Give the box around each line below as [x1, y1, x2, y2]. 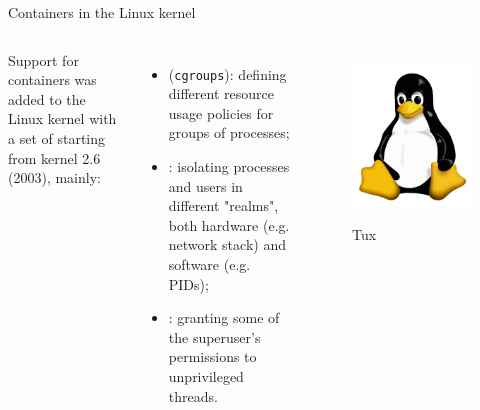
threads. [168, 385, 218, 406]
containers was [8, 69, 97, 90]
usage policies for [168, 102, 274, 123]
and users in [168, 175, 243, 196]
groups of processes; [168, 122, 290, 143]
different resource [168, 83, 274, 104]
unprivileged [168, 365, 244, 386]
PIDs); [168, 273, 209, 294]
